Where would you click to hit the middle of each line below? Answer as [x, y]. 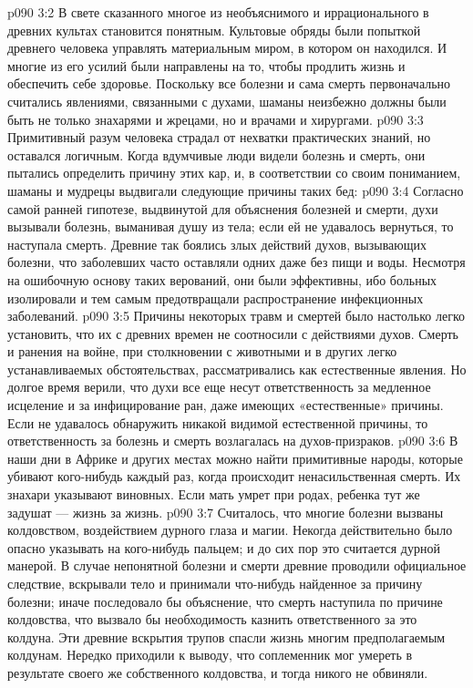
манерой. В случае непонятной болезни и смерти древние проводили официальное [237, 565]
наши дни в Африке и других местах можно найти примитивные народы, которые [235, 458]
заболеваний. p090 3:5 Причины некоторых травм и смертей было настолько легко [236, 316]
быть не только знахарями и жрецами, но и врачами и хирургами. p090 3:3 [216, 119]
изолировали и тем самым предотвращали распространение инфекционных [216, 298]
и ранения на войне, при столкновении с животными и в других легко [202, 351]
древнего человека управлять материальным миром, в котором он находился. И [227, 48]
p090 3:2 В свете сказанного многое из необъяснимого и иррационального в [218, 12]
